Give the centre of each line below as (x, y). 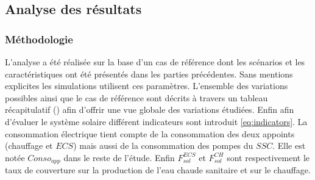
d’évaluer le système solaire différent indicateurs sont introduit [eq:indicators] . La (156, 121)
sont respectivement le (268, 157)
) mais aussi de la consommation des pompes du (163, 146)
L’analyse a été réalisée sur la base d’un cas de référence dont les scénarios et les (155, 62)
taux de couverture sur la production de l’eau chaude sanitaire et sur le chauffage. (158, 170)
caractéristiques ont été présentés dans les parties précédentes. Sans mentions (149, 74)
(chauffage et (29, 146)
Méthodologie (39, 39)
